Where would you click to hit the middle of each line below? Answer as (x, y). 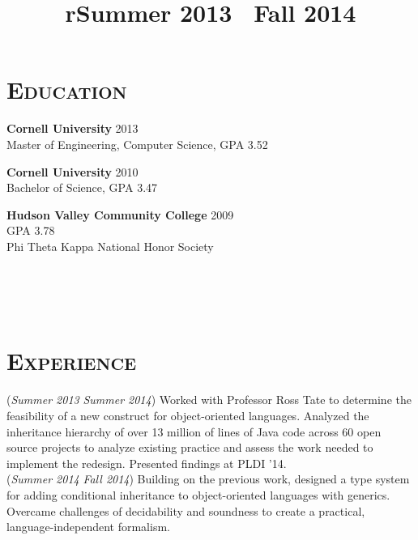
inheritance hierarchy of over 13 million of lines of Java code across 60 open (194, 431)
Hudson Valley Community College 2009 (120, 214)
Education (67, 89)
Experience (72, 361)
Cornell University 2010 (73, 171)
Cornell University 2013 (73, 128)
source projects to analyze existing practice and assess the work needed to (190, 447)
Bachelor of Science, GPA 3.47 (82, 187)
